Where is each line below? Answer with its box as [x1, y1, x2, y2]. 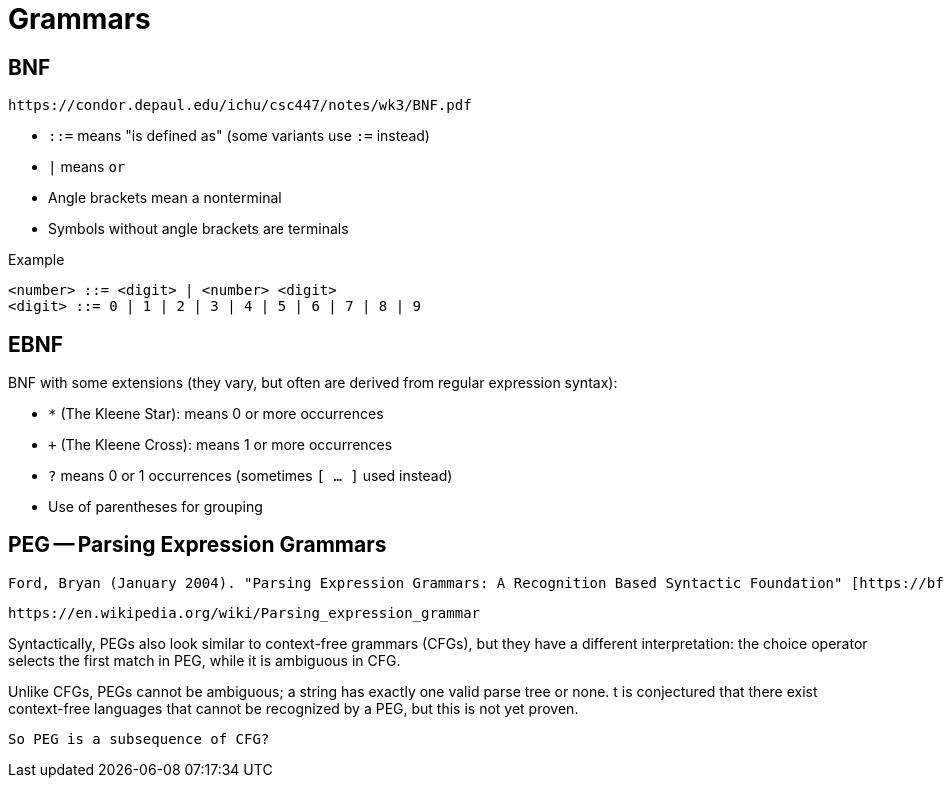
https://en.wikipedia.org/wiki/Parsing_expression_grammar [8, 604, 481, 621]
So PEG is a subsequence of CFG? [8, 730, 270, 747]
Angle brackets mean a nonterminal [48, 189, 282, 207]
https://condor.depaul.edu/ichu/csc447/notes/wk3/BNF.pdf [8, 97, 472, 114]
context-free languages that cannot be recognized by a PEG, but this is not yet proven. [8, 699, 579, 717]
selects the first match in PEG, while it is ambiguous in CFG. [8, 651, 401, 669]
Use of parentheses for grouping [48, 498, 263, 516]
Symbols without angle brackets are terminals [48, 220, 349, 238]
